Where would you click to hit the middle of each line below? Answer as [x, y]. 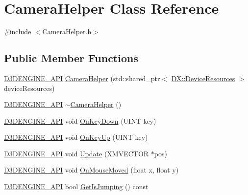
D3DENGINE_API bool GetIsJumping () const [76, 186]
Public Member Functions [71, 58]
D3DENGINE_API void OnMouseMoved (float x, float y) [91, 170]
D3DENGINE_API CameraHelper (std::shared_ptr [82, 78]
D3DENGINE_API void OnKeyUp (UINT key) [76, 137]
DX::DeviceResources [203, 78]
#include [18, 32]
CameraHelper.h [67, 32]
